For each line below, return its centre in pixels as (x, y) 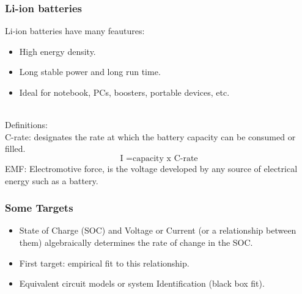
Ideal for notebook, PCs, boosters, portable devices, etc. (124, 92)
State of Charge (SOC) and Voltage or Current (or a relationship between (158, 230)
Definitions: (26, 125)
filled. (15, 149)
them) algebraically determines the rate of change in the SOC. (136, 242)
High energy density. (57, 51)
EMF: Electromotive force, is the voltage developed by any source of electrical (151, 168)
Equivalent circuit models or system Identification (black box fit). (142, 283)
